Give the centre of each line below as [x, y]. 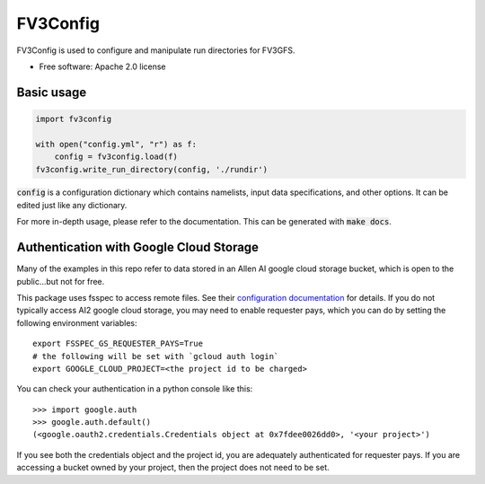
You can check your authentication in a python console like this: [135, 389]
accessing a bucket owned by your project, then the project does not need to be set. [173, 468]
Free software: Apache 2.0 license [102, 66]
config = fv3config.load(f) [116, 157]
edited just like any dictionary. [72, 205]
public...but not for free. [61, 281]
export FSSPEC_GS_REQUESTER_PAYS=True [118, 344]
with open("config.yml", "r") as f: [116, 144]
